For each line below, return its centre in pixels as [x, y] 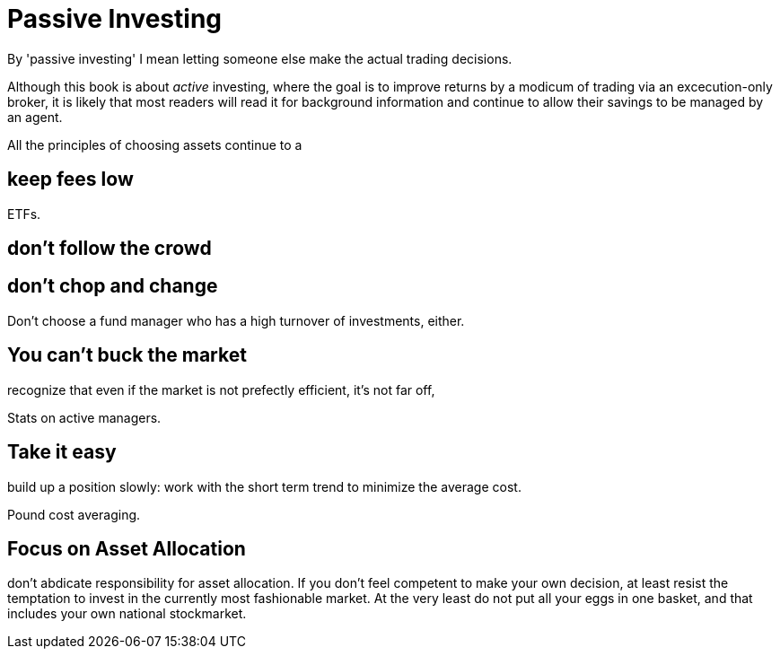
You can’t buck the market [127, 355]
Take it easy [62, 452]
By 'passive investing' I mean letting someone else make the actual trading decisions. [260, 58]
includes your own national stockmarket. [127, 614]
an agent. [35, 117]
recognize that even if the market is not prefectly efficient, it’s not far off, [221, 389]
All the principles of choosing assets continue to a [155, 144]
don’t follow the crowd [110, 249]
